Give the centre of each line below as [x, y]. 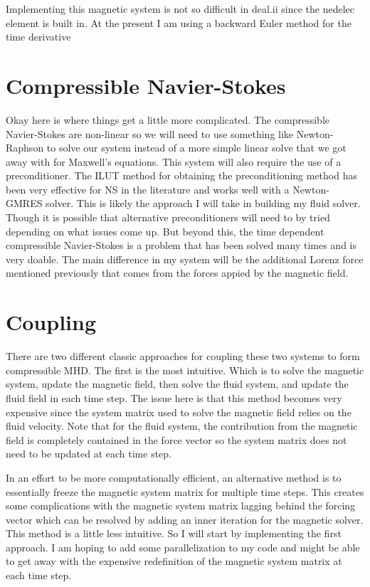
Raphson [25, 148]
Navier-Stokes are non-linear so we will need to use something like [150, 133]
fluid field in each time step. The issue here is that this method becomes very [174, 397]
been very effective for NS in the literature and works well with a [148, 189]
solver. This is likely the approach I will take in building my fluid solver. [203, 203]
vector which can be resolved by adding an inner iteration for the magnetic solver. [185, 519]
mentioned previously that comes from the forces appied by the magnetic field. [177, 273]
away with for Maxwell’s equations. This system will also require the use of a [174, 161]
